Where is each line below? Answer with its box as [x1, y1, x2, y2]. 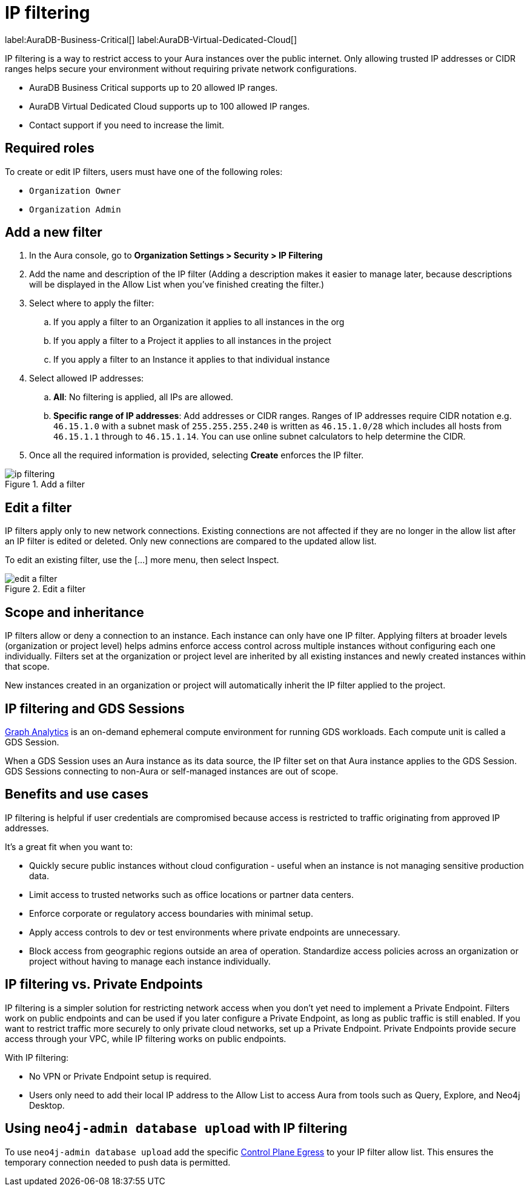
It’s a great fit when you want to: [5, 841, 133, 852]
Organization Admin [29, 204, 121, 214]
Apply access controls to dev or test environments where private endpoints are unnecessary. [29, 926, 400, 937]
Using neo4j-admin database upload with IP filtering [5, 1121, 348, 1137]
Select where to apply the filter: [29, 298, 154, 309]
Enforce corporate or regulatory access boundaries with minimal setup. [29, 908, 313, 919]
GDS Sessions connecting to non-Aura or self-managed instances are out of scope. [5, 765, 339, 776]
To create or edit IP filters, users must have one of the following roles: [5, 166, 283, 177]
